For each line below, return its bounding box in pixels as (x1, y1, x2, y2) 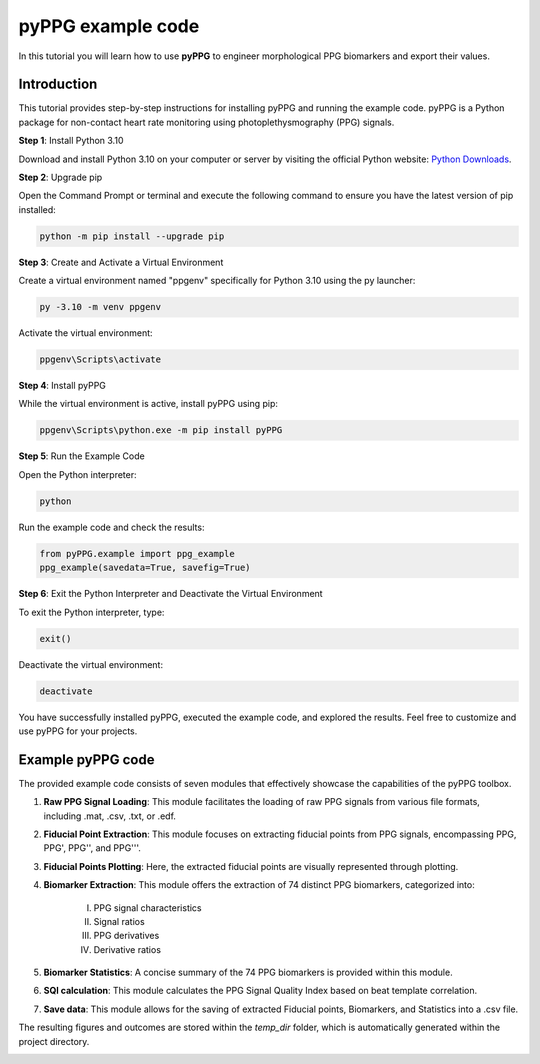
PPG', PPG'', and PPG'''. (43, 842, 142, 854)
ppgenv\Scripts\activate (39, 354, 162, 365)
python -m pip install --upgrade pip (39, 230, 225, 242)
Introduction (18, 76, 98, 93)
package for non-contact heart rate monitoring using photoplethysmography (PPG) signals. (18, 116, 395, 128)
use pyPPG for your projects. (18, 725, 138, 737)
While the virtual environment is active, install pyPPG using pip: (18, 398, 279, 410)
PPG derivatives (93, 930, 160, 942)
